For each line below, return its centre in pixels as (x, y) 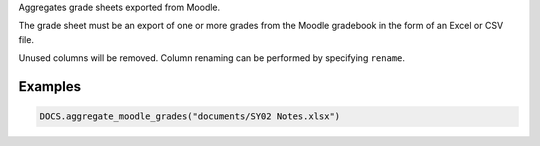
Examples (50, 86)
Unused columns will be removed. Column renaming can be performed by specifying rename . (211, 58)
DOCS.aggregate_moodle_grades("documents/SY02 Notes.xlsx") (190, 116)
